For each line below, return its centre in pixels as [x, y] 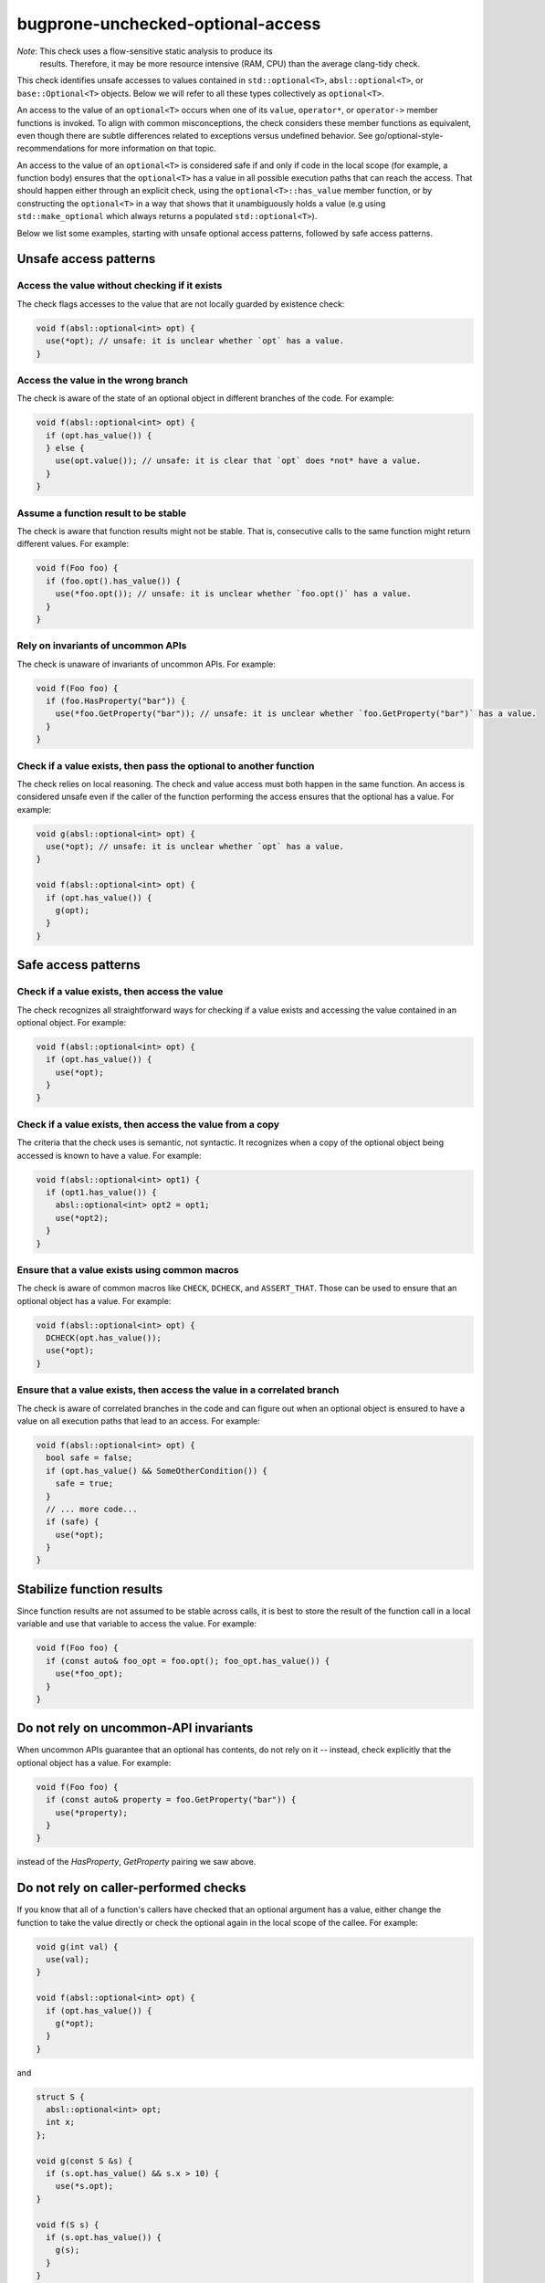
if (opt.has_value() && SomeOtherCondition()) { [157, 1471]
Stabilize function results [90, 1589]
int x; [61, 2122]
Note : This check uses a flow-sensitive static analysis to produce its [145, 51]
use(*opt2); [82, 1218]
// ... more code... [92, 1509]
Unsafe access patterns [86, 259]
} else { [65, 448]
